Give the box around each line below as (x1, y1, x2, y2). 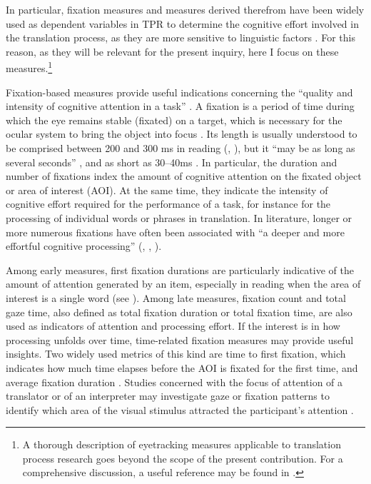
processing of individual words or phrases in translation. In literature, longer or (6, 210, 352, 225)
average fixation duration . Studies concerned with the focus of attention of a (6, 374, 343, 389)
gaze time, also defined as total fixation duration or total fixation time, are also (6, 304, 352, 319)
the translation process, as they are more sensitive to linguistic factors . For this (6, 30, 355, 45)
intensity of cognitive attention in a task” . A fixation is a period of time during (6, 99, 355, 114)
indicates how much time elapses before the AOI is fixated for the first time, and (6, 360, 358, 375)
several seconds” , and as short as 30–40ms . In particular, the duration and (6, 154, 337, 169)
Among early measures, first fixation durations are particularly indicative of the (6, 262, 354, 277)
